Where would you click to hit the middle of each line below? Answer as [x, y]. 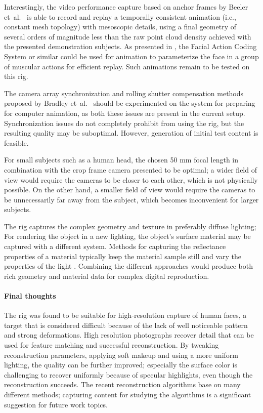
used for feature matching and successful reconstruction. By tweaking [112, 345]
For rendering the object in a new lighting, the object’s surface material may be [127, 236]
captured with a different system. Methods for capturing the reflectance [115, 246]
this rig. [16, 76]
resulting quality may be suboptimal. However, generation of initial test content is [131, 133]
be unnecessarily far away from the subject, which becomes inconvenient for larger [131, 199]
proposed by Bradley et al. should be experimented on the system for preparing [130, 103]
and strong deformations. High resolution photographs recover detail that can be [129, 335]
